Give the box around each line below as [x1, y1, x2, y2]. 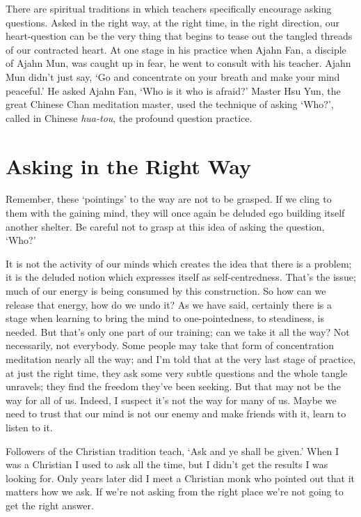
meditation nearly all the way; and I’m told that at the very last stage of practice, [6, 352, 356, 366]
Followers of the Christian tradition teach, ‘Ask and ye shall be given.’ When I [6, 443, 339, 458]
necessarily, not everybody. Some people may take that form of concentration [6, 338, 335, 353]
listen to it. [6, 419, 53, 434]
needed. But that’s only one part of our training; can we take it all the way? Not [6, 324, 350, 339]
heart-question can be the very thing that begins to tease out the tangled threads [6, 29, 353, 43]
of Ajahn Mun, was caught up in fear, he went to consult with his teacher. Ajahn [6, 56, 351, 70]
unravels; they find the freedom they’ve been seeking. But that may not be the [6, 379, 341, 394]
